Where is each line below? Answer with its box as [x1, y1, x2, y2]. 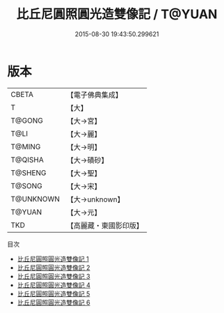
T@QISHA [10, 155, 44, 165]
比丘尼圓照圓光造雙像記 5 [17, 289, 90, 298]
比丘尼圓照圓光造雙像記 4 [17, 280, 90, 289]
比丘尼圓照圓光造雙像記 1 [17, 254, 89, 263]
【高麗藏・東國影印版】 [66, 220, 144, 230]
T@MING [10, 142, 41, 151]
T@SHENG [10, 168, 47, 178]
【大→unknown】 [66, 194, 125, 204]
